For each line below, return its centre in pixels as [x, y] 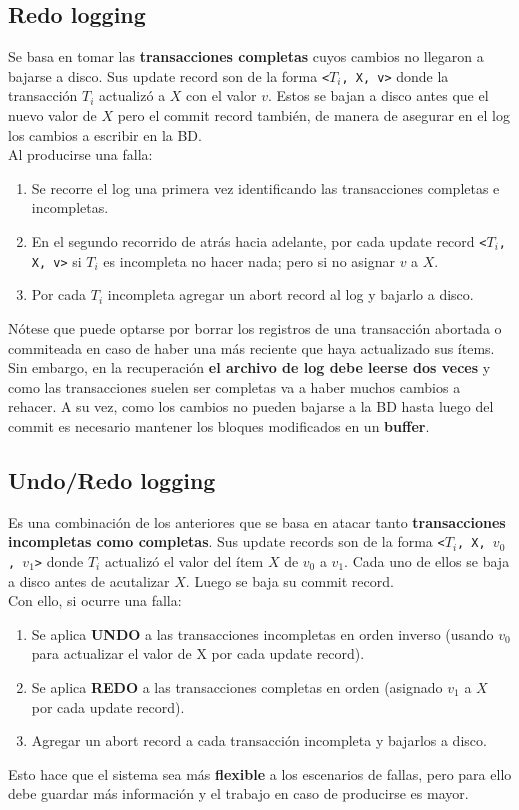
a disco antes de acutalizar [89, 580]
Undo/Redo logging [112, 479]
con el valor [221, 95]
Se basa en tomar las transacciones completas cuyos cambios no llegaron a [246, 56]
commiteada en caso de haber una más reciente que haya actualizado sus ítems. [251, 347]
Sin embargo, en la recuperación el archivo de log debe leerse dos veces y [249, 367]
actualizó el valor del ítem [184, 560]
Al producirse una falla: [80, 154]
